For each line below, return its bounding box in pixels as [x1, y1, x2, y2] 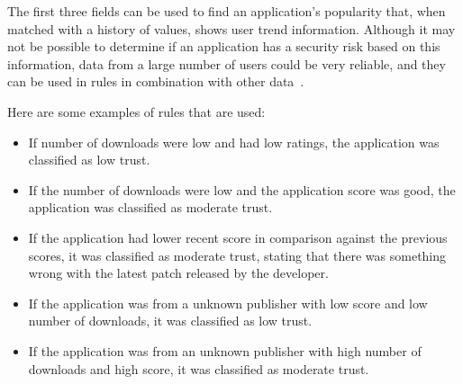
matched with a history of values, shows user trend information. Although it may [7, 19, 456, 38]
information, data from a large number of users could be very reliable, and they [7, 54, 446, 73]
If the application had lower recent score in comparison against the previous [28, 228, 448, 246]
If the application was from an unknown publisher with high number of [28, 341, 422, 360]
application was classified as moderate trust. [28, 198, 273, 217]
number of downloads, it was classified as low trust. [28, 311, 313, 330]
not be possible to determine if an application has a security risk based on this [7, 37, 440, 56]
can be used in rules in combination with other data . [7, 72, 304, 91]
